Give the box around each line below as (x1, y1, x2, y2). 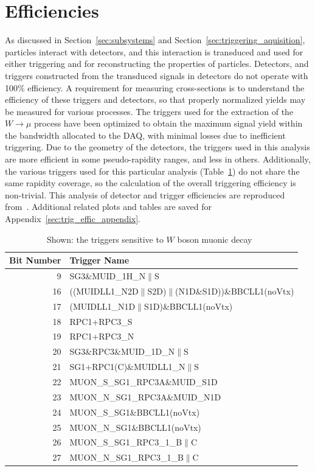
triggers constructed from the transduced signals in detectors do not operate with (5, 69, 308, 82)
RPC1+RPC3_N (69, 330, 134, 343)
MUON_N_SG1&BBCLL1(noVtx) (69, 420, 201, 433)
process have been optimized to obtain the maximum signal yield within (34, 117, 303, 130)
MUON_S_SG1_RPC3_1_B (69, 436, 182, 448)
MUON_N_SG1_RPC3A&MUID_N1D (69, 390, 221, 403)
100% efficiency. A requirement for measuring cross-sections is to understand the (5, 81, 305, 94)
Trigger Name (69, 254, 130, 267)
